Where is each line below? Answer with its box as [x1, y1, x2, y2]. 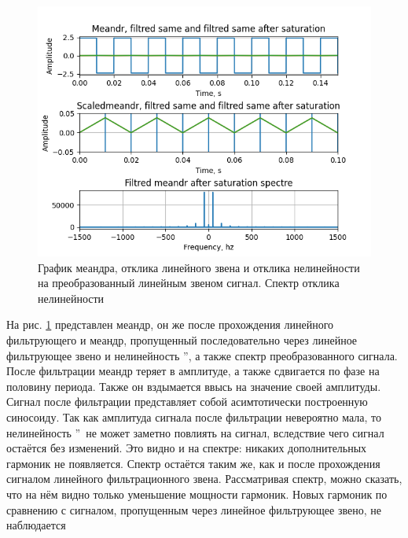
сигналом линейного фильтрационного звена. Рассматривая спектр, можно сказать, [6, 470, 402, 487]
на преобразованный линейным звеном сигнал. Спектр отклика [38, 275, 340, 291]
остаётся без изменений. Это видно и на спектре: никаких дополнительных [6, 440, 367, 456]
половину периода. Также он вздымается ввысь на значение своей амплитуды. [6, 378, 381, 394]
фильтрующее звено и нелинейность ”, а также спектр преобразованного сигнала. [6, 347, 398, 363]
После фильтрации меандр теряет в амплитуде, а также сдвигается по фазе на [6, 363, 380, 379]
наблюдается [6, 517, 66, 533]
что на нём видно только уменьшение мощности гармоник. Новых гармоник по [6, 485, 388, 502]
